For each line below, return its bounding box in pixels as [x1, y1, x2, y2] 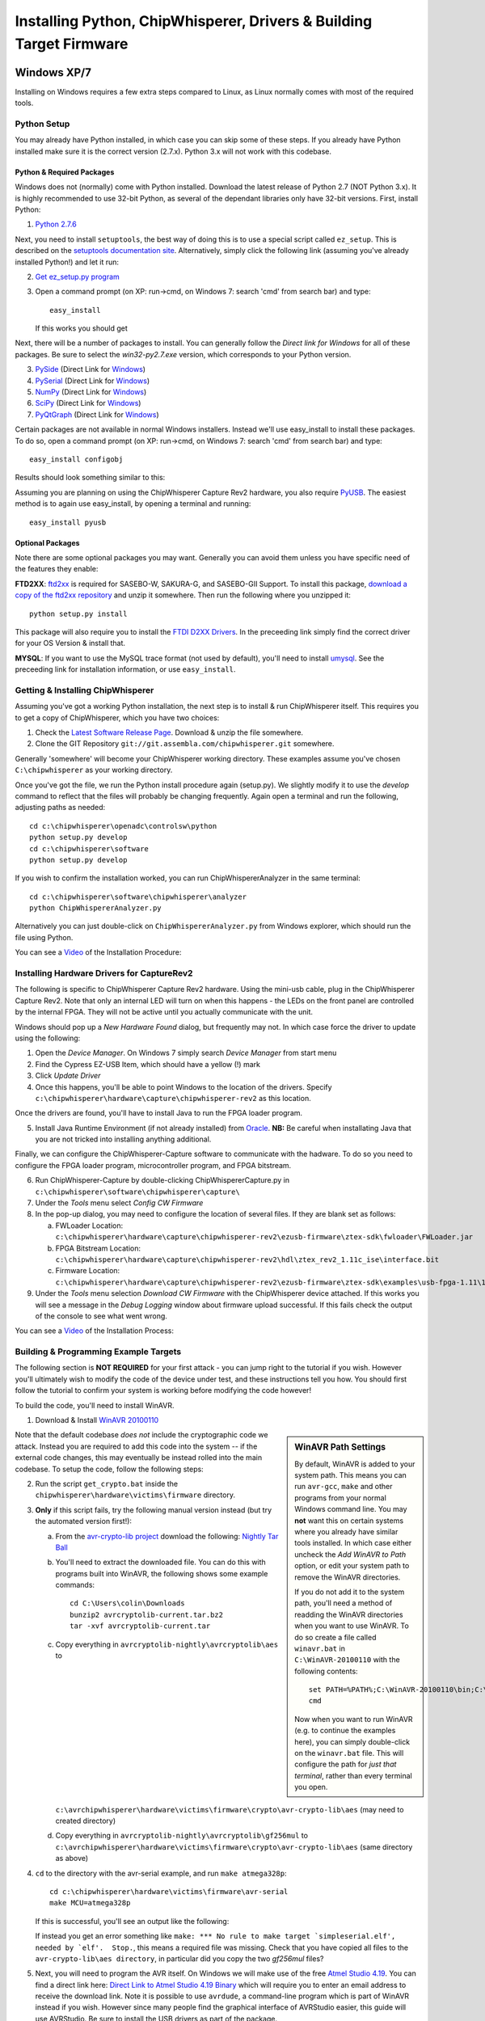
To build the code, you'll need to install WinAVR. [15, 1400, 175, 1410]
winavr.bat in [294, 1643, 345, 1653]
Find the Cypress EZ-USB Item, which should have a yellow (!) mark [35, 1059, 260, 1069]
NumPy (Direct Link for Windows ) [35, 387, 147, 397]
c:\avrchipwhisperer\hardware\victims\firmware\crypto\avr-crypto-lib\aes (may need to [55, 1804, 404, 1814]
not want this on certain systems [294, 1516, 404, 1525]
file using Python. [15, 932, 74, 942]
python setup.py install [29, 609, 128, 618]
